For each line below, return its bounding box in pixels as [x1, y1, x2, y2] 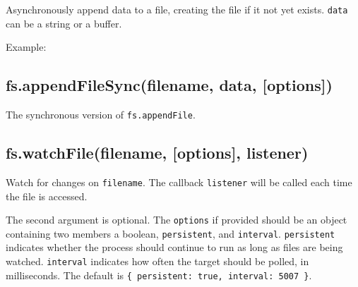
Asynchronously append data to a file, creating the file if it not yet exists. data [6, 2, 348, 16]
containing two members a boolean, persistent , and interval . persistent [6, 226, 335, 240]
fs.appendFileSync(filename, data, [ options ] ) [6, 74, 333, 96]
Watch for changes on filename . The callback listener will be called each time [6, 174, 352, 189]
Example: [6, 39, 47, 54]
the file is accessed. [6, 188, 88, 203]
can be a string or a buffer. [6, 16, 122, 30]
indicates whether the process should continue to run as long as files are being [6, 240, 343, 255]
